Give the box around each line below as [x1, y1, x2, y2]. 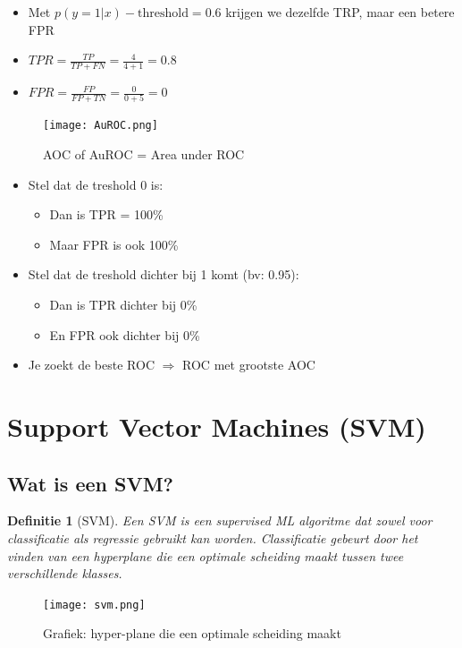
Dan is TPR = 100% [49, 205, 164, 224]
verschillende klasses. [7, 564, 122, 583]
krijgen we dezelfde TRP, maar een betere [225, 3, 455, 21]
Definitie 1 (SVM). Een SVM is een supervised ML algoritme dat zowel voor [7, 511, 433, 530]
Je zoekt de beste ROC [28, 355, 155, 374]
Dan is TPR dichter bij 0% [49, 294, 197, 313]
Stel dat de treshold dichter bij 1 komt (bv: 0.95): [28, 265, 299, 284]
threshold [138, 7, 189, 20]
